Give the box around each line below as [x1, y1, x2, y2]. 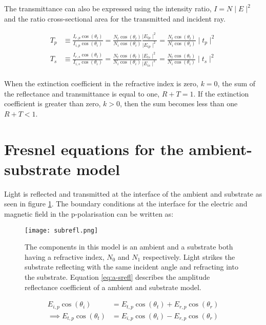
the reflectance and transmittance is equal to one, [4, 88, 160, 99]
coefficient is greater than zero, [4, 98, 101, 109]
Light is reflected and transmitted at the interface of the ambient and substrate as [4, 188, 262, 199]
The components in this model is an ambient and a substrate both [25, 241, 233, 252]
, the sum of [217, 78, 256, 89]
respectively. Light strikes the [142, 251, 235, 262]
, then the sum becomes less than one [120, 98, 238, 109]
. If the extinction [193, 88, 249, 99]
